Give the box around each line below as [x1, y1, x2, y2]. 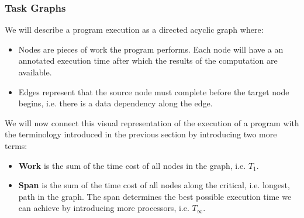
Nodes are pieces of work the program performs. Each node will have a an [18, 43, 284, 55]
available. [18, 66, 52, 78]
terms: [5, 139, 27, 151]
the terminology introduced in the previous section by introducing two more [5, 128, 277, 140]
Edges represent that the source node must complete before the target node [18, 85, 289, 98]
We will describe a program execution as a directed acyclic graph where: [5, 23, 264, 36]
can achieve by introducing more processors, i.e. [18, 202, 189, 214]
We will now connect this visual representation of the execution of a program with [5, 116, 299, 129]
